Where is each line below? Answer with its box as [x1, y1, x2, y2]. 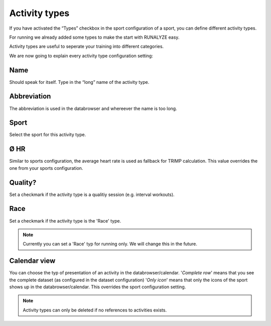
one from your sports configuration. [9, 165, 83, 171]
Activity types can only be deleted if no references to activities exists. [23, 307, 167, 313]
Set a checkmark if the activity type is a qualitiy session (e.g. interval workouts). [9, 191, 175, 197]
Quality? [9, 178, 37, 187]
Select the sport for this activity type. [9, 132, 86, 138]
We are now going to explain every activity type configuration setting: [9, 53, 153, 59]
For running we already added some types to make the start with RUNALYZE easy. [9, 34, 180, 40]
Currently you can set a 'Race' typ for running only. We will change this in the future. [23, 241, 198, 247]
